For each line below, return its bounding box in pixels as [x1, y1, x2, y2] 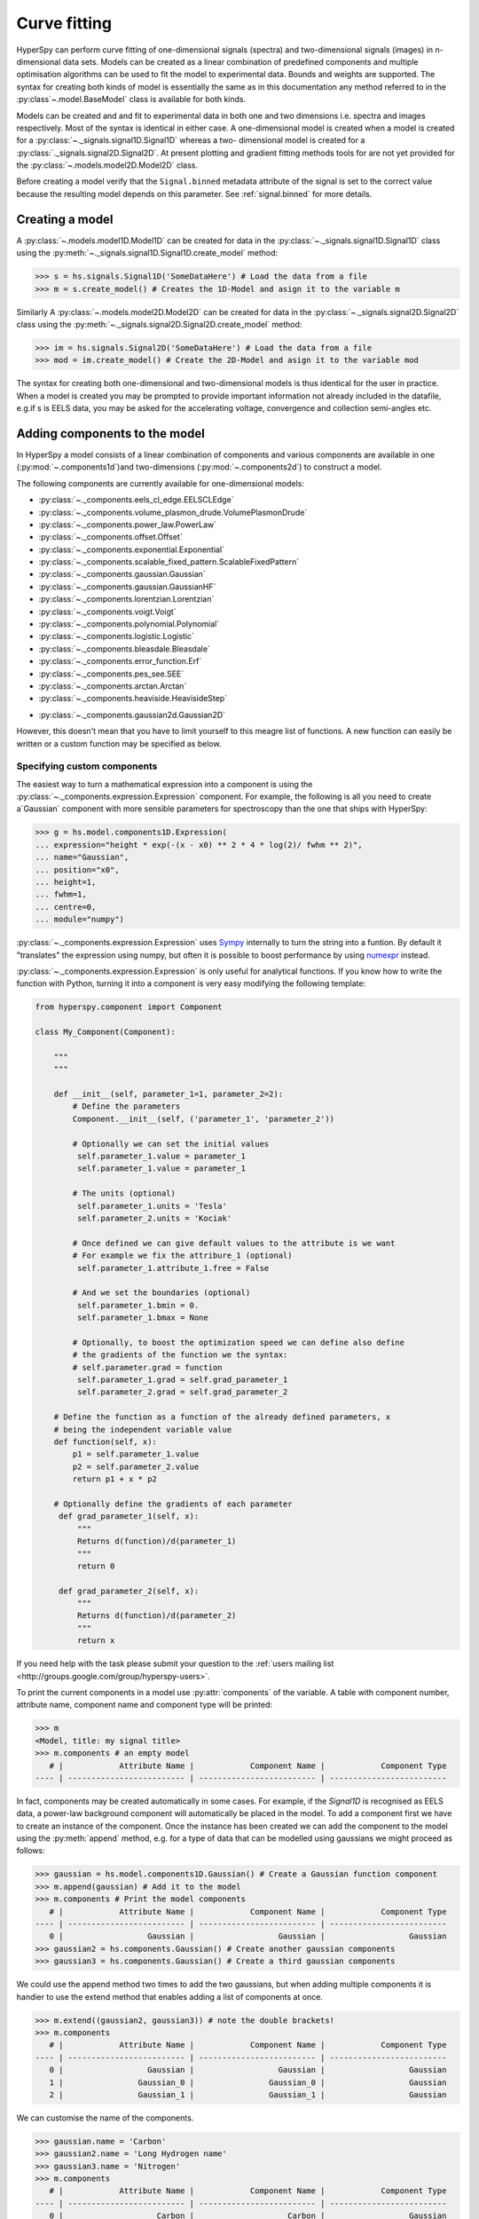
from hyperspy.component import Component [35, 1002, 223, 1012]
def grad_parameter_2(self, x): [58, 1585, 200, 1596]
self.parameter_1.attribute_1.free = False [76, 1263, 270, 1273]
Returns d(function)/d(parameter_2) [76, 1611, 237, 1621]
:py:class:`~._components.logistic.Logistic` [38, 631, 195, 642]
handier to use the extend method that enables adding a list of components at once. [16, 1991, 324, 2002]
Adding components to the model [16, 426, 206, 441]
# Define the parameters [72, 1102, 181, 1111]
